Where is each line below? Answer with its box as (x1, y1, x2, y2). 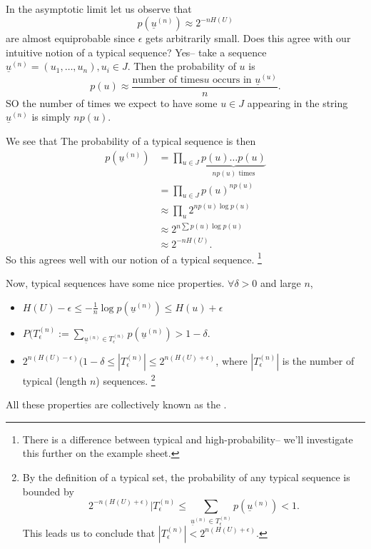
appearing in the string (247, 95, 348, 110)
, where (215, 353, 248, 368)
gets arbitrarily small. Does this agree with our (146, 31, 351, 46)
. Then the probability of (127, 59, 236, 74)
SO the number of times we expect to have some (6, 95, 218, 110)
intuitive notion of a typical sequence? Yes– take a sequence (6, 44, 267, 59)
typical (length (22, 373, 87, 388)
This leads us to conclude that (22, 525, 156, 540)
